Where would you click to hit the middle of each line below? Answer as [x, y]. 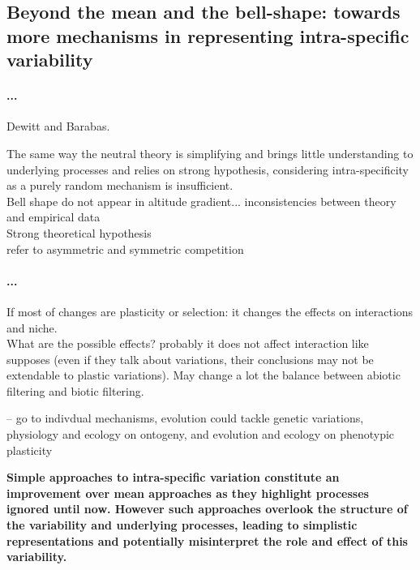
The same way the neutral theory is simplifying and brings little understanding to [210, 153]
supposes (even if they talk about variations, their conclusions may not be [190, 359]
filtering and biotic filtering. [75, 390]
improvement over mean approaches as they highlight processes [188, 493]
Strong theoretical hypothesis [79, 232]
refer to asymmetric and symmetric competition [125, 249]
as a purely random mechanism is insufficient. [120, 185]
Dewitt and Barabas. [58, 126]
